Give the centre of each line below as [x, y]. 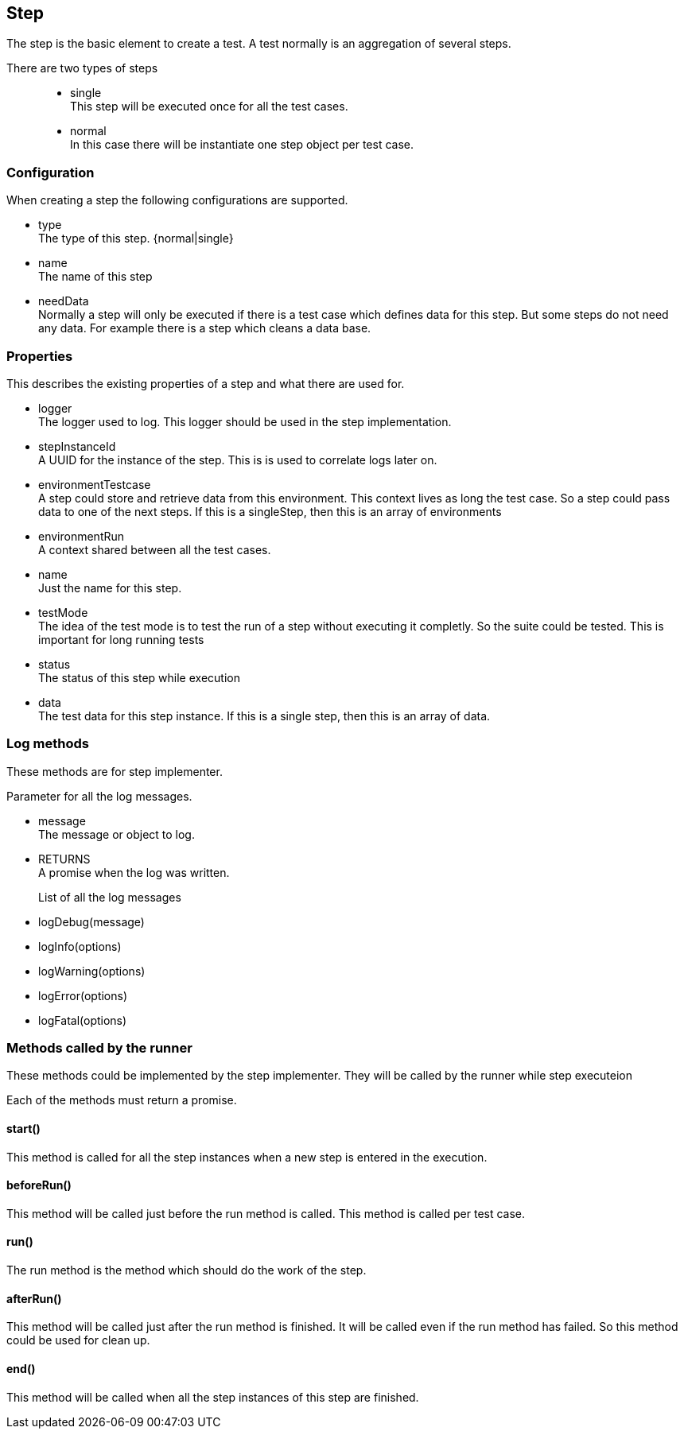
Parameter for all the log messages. [99, 796]
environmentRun [82, 536]
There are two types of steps [82, 68]
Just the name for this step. [110, 588]
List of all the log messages [110, 897]
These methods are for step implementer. [115, 771]
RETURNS [64, 859]
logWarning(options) [92, 971]
